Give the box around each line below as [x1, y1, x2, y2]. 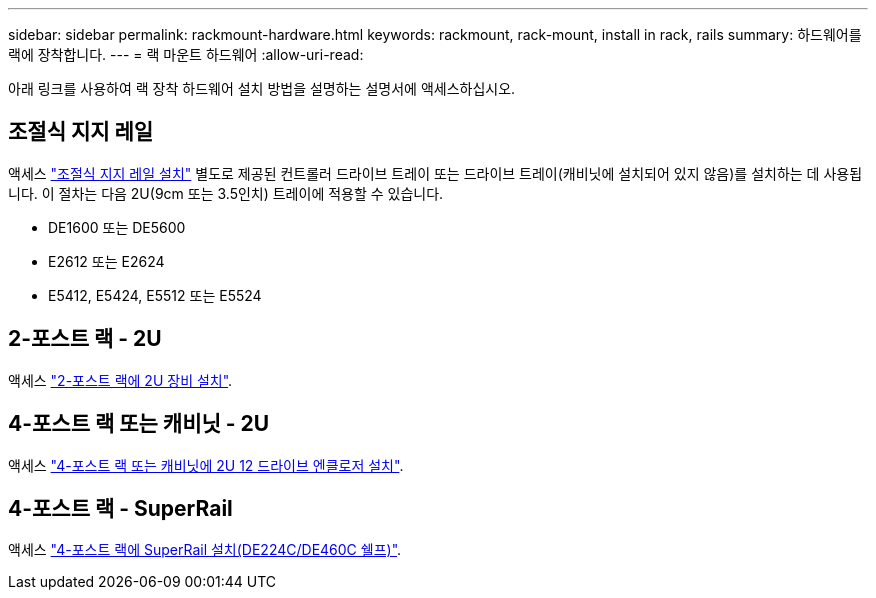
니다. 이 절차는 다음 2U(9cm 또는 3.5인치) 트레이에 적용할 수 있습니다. [8, 184, 444, 202]
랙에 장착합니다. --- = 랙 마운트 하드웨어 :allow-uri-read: [8, 46, 364, 63]
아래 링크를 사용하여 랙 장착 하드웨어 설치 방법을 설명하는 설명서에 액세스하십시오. [8, 80, 516, 97]
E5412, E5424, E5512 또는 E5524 [48, 286, 262, 304]
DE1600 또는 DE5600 [48, 218, 186, 236]
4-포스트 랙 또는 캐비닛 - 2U [8, 411, 270, 437]
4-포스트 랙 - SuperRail [8, 495, 233, 521]
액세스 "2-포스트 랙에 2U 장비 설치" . [8, 371, 233, 389]
